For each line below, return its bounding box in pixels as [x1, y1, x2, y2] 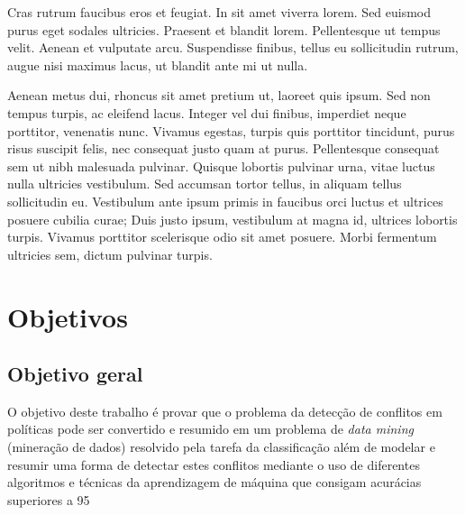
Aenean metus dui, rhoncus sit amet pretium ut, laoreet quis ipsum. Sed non [7, 86, 431, 105]
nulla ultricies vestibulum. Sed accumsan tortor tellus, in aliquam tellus [7, 174, 402, 193]
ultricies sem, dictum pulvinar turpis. [7, 244, 213, 263]
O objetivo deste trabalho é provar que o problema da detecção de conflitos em [7, 401, 442, 420]
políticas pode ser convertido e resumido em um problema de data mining [7, 419, 414, 438]
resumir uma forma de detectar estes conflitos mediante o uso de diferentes [7, 455, 420, 474]
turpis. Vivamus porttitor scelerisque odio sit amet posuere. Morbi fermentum [7, 227, 437, 246]
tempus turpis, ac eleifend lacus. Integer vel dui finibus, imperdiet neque [7, 103, 406, 122]
